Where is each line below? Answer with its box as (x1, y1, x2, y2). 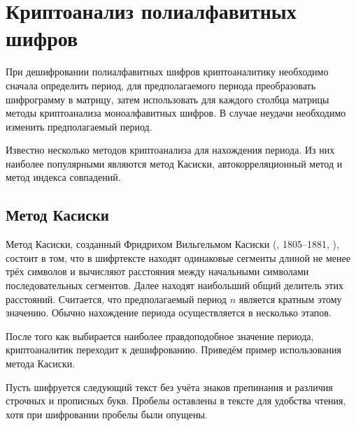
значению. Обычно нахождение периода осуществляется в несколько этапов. (6, 305, 332, 320)
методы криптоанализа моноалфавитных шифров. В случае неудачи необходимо (6, 105, 346, 120)
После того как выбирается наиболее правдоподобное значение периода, (6, 328, 314, 343)
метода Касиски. (6, 356, 76, 371)
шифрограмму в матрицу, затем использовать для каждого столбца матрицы (6, 91, 329, 106)
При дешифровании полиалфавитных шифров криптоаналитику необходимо (6, 64, 329, 79)
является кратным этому (238, 291, 342, 306)
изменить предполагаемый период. (6, 119, 152, 133)
